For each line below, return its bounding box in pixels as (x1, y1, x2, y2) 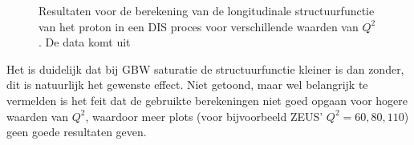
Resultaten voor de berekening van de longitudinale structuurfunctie (39, 2, 375, 18)
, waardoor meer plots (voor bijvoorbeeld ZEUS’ (85, 107, 323, 124)
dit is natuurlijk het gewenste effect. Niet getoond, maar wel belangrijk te (6, 76, 368, 93)
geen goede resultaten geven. (6, 123, 147, 140)
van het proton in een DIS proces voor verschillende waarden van (39, 18, 359, 34)
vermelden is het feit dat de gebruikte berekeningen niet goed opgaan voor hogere (6, 91, 408, 108)
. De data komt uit (39, 34, 131, 50)
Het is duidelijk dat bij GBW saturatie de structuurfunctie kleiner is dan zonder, (6, 60, 404, 77)
